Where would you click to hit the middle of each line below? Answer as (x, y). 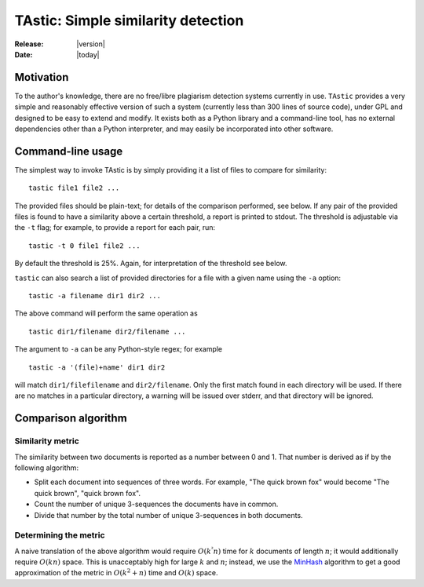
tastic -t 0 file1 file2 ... (84, 246)
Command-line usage (69, 151)
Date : (24, 54)
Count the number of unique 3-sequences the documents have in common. (156, 504)
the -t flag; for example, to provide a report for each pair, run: (115, 228)
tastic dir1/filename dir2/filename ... (107, 331)
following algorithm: (46, 468)
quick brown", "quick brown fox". (88, 493)
